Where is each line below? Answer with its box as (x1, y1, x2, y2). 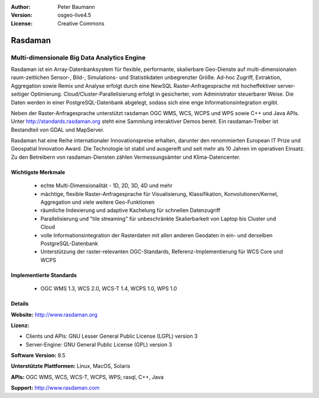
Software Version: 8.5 (11, 352, 66, 359)
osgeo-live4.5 (57, 12, 92, 19)
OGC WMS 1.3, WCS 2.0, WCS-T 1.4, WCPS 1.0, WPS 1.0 (40, 285, 177, 292)
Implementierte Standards (11, 272, 77, 279)
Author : (11, 4, 31, 10)
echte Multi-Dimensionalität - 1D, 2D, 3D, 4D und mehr (40, 182, 172, 189)
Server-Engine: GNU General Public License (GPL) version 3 (25, 341, 172, 348)
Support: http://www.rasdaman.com (11, 384, 100, 392)
